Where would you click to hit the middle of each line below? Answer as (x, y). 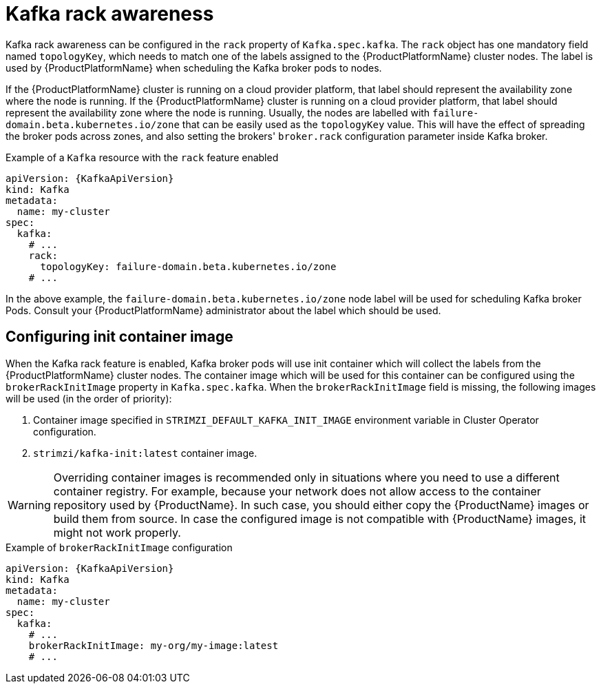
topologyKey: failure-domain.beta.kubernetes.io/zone (188, 266)
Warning (29, 505)
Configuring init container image (119, 337)
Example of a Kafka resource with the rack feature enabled (142, 157)
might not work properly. (117, 532)
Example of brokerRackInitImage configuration (119, 547)
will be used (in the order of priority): (89, 398)
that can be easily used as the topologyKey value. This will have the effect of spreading (383, 124)
